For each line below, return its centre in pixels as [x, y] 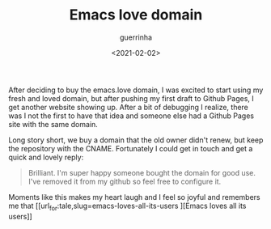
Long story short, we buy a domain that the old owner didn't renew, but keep [136, 140]
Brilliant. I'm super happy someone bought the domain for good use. [142, 172]
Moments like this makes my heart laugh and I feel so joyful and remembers [134, 197]
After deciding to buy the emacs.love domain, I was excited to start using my [136, 90]
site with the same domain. [53, 124]
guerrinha [136, 37]
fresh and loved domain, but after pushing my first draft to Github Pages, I [131, 98]
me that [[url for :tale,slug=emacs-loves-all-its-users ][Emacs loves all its [127, 206]
